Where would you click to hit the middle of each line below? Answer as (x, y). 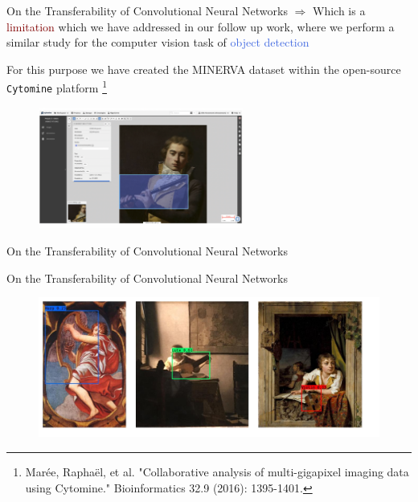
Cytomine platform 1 (57, 87)
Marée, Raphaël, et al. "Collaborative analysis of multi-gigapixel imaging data (217, 472)
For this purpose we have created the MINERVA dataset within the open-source (204, 69)
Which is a (339, 10)
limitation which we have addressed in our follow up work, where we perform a (201, 26)
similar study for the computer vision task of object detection (158, 42)
